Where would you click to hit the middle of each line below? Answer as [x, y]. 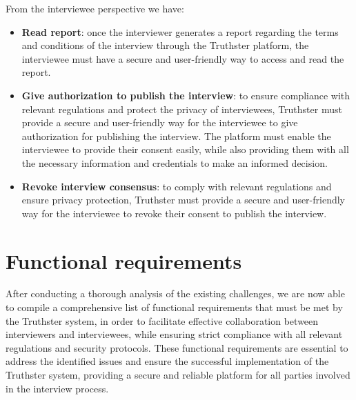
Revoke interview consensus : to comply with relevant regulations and [177, 186]
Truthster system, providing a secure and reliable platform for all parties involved [178, 374]
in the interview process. [57, 388]
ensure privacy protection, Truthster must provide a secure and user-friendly [183, 200]
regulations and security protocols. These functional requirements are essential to [177, 347]
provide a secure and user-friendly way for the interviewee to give [160, 122]
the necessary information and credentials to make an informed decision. [175, 162]
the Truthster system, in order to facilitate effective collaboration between [162, 320]
